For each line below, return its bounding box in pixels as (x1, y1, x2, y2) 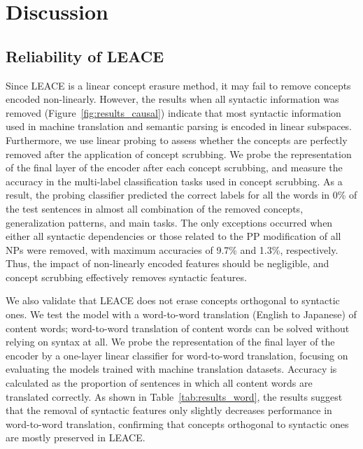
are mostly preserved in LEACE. (6, 430, 145, 445)
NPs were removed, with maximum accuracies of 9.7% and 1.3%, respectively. (6, 242, 339, 257)
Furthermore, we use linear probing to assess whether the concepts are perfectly (6, 132, 348, 147)
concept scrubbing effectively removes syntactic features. (6, 269, 247, 284)
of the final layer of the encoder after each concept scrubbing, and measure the (6, 160, 343, 175)
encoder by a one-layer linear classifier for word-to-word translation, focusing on (6, 348, 348, 362)
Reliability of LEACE (6, 45, 164, 66)
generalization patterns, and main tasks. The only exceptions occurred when (6, 215, 333, 229)
